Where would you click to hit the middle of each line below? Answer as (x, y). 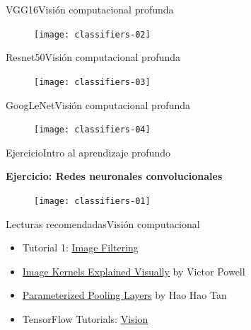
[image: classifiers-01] (92, 201)
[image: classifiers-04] (92, 130)
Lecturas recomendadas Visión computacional (103, 223)
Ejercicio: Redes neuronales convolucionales (114, 176)
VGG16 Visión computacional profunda (90, 9)
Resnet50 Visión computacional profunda (93, 57)
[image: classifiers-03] (92, 82)
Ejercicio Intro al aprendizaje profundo (88, 152)
